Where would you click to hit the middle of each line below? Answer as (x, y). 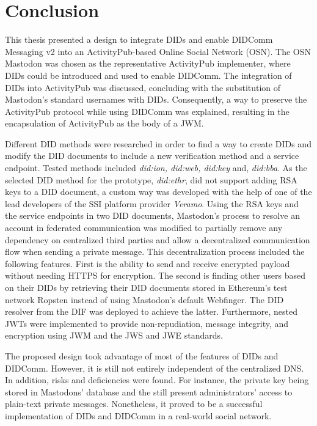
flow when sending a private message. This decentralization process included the (155, 252)
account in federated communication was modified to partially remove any (144, 228)
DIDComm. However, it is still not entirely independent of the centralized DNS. (155, 368)
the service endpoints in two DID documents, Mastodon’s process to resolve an (152, 215)
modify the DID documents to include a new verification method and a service (152, 156)
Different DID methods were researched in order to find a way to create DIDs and (158, 143)
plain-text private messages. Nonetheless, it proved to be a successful (134, 404)
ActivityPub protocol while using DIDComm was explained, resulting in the (147, 111)
